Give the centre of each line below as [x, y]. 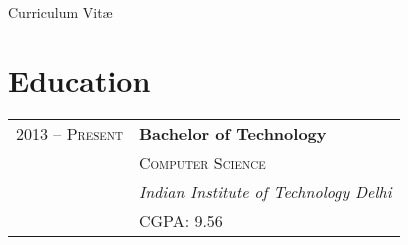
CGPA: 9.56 [180, 221]
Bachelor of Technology [232, 134]
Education [79, 80]
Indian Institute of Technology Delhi [265, 192]
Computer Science [202, 163]
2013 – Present [69, 134]
